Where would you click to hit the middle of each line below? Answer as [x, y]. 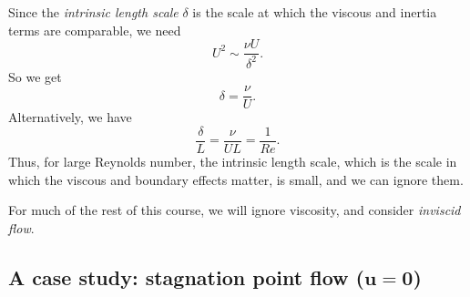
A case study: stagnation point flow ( [186, 277]
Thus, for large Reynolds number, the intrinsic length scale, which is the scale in [233, 161]
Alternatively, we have [70, 117]
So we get [35, 76]
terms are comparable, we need [95, 30]
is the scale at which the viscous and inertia [315, 12]
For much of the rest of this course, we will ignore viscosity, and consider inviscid [235, 210]
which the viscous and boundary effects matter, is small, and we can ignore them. [236, 179]
